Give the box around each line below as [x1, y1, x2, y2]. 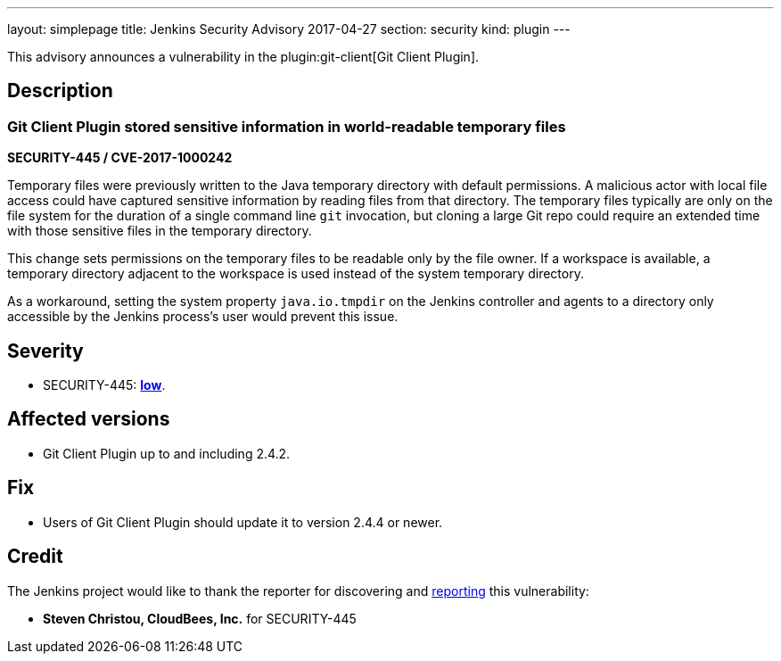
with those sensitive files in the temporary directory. [7, 223, 312, 239]
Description [7, 79, 113, 103]
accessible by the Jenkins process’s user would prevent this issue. [7, 309, 399, 325]
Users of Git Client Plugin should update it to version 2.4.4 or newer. [43, 514, 443, 530]
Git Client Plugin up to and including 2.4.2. [43, 445, 291, 461]
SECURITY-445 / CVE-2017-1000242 [7, 150, 233, 166]
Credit [7, 545, 63, 568]
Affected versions [7, 408, 170, 431]
